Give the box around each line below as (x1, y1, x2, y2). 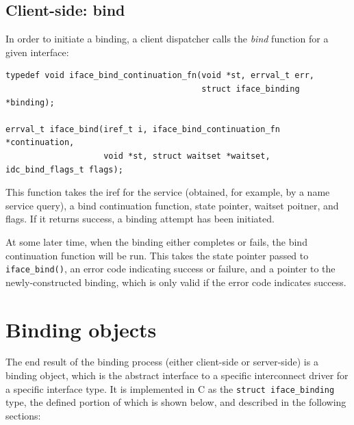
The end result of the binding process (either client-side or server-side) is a (5, 355, 318, 369)
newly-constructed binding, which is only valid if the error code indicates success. (5, 274, 346, 289)
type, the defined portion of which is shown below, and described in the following (5, 395, 346, 409)
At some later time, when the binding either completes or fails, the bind (5, 234, 307, 248)
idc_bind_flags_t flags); (5, 164, 123, 175)
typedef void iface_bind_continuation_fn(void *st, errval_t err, (5, 70, 315, 81)
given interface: (5, 44, 69, 59)
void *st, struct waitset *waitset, (103, 151, 270, 161)
